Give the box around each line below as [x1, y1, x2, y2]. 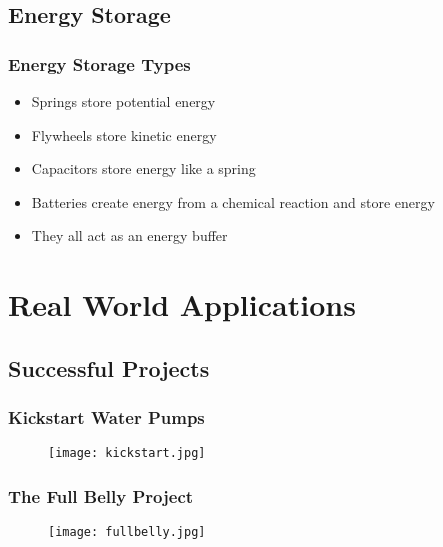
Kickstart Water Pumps [8, 405, 205, 430]
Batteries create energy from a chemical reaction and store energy [31, 191, 435, 212]
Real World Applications [8, 284, 356, 325]
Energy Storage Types [8, 51, 191, 76]
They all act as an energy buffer [31, 225, 228, 246]
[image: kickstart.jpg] [48, 446, 206, 461]
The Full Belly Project [8, 483, 194, 508]
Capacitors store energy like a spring [31, 158, 256, 179]
